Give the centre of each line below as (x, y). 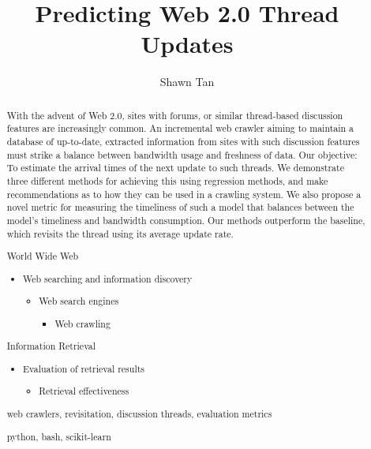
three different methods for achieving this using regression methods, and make (167, 180)
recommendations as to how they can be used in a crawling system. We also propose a (184, 194)
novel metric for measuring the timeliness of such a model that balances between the (180, 207)
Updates (187, 44)
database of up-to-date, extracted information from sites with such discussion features (183, 142)
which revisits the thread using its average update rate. (120, 233)
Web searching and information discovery (108, 278)
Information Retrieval (51, 346)
